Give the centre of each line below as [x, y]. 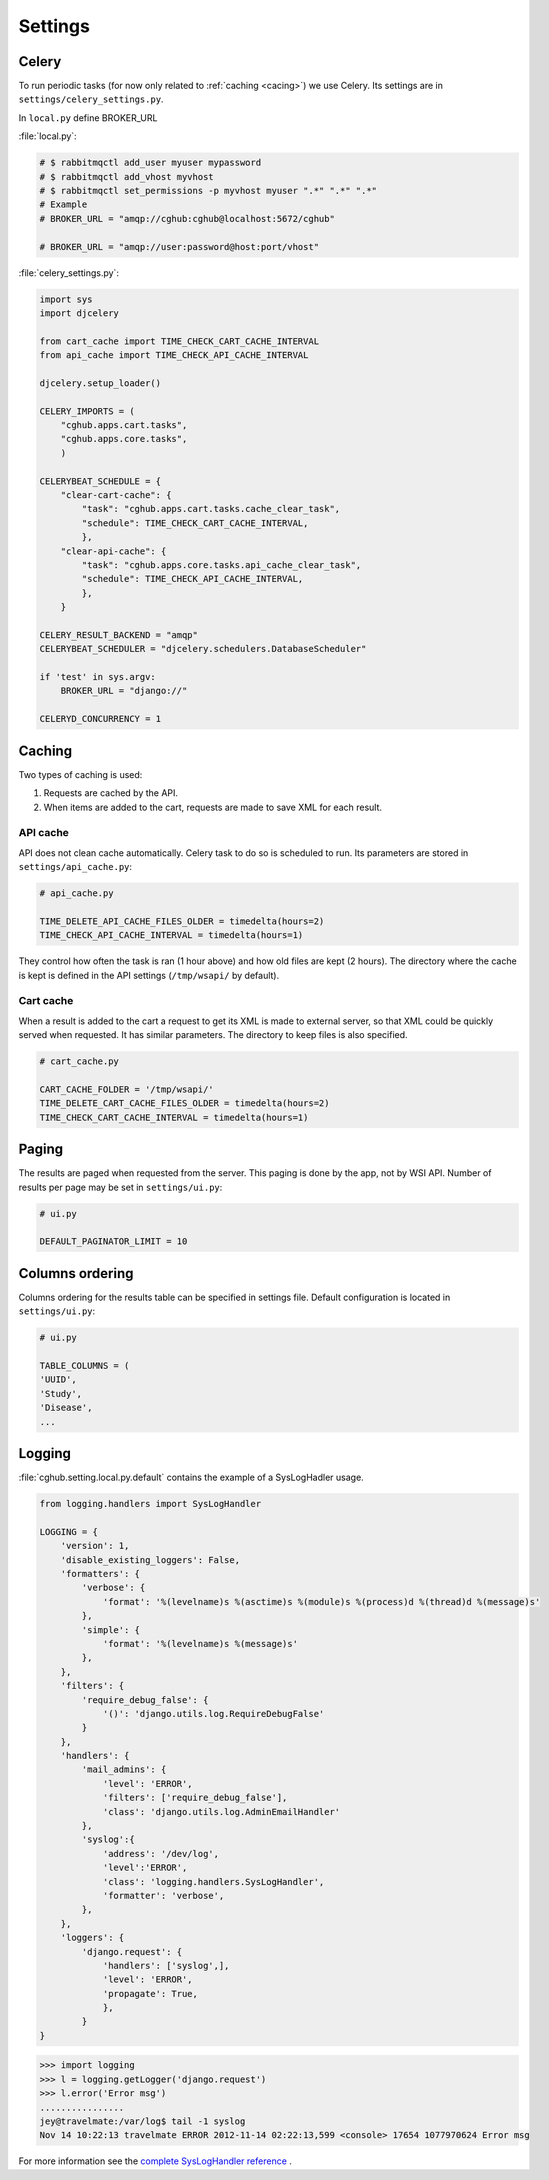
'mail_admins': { [124, 1769]
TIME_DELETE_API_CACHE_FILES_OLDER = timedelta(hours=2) [182, 921]
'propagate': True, [150, 1993]
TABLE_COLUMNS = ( [84, 1365]
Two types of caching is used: [80, 774]
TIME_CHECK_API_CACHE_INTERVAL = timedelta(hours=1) [171, 935]
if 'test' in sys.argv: [98, 677]
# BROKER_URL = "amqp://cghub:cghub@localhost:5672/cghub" [187, 218]
